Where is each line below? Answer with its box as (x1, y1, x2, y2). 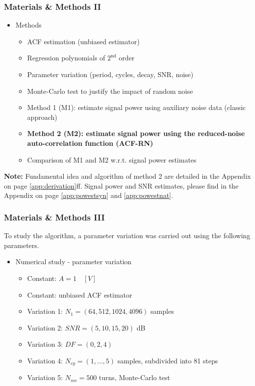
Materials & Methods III (4, 211, 105, 223)
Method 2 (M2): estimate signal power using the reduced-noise (27, 128, 245, 138)
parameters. (4, 240, 39, 250)
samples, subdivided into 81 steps (117, 355, 218, 365)
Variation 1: (27, 306, 63, 316)
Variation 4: (27, 355, 63, 365)
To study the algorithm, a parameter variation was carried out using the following (4, 230, 251, 241)
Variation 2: (27, 322, 63, 332)
